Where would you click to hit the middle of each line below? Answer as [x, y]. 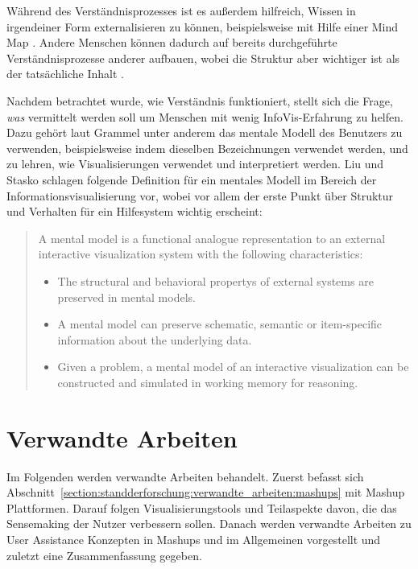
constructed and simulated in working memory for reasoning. [208, 382]
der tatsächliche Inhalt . [65, 74]
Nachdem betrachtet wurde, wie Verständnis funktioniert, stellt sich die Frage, [200, 100]
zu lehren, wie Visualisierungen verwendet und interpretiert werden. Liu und [195, 164]
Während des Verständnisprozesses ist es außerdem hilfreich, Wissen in [181, 10]
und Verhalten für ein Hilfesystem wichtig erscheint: [135, 211]
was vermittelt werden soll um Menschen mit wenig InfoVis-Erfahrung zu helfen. [205, 116]
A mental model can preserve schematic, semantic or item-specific [220, 324]
